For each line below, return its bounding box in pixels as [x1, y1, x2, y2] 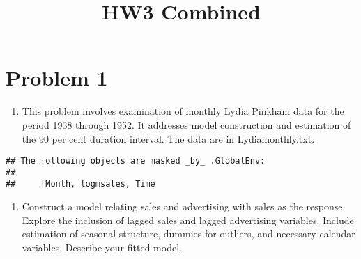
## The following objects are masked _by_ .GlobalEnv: [6, 156, 266, 166]
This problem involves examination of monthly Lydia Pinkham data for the [22, 104, 344, 118]
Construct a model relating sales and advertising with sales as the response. [22, 199, 346, 214]
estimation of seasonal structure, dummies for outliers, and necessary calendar [22, 226, 355, 241]
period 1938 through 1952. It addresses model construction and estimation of [22, 117, 351, 132]
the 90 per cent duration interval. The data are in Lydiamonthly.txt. [22, 131, 315, 146]
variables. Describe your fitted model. [22, 240, 182, 254]
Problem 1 [6, 63, 108, 92]
